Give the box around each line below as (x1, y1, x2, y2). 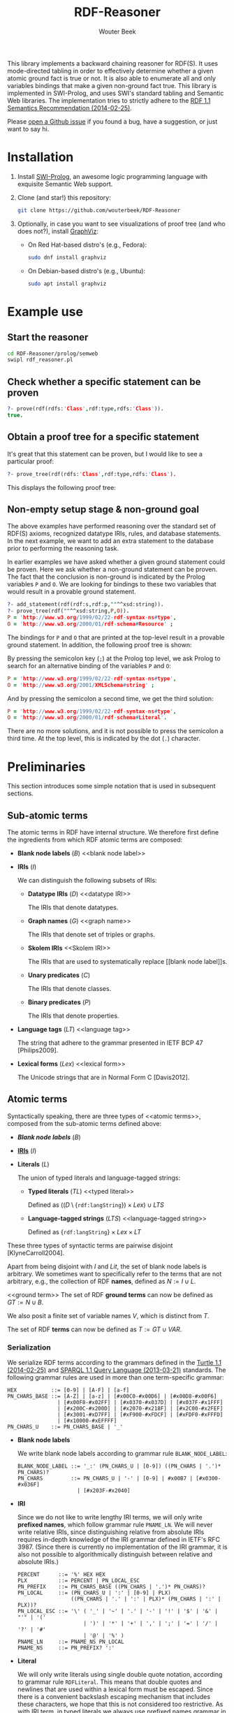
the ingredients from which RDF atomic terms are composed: (7, 836, 183, 844)
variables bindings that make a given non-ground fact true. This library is (7, 81, 217, 89)
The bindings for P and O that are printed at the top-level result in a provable (7, 633, 225, 642)
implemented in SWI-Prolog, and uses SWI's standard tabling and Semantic (7, 89, 224, 97)
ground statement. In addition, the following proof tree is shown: (7, 640, 192, 649)
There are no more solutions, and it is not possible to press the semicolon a (7, 727, 224, 735)
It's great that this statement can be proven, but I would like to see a (7, 449, 203, 458)
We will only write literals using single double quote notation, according (17, 1670, 223, 1679)
